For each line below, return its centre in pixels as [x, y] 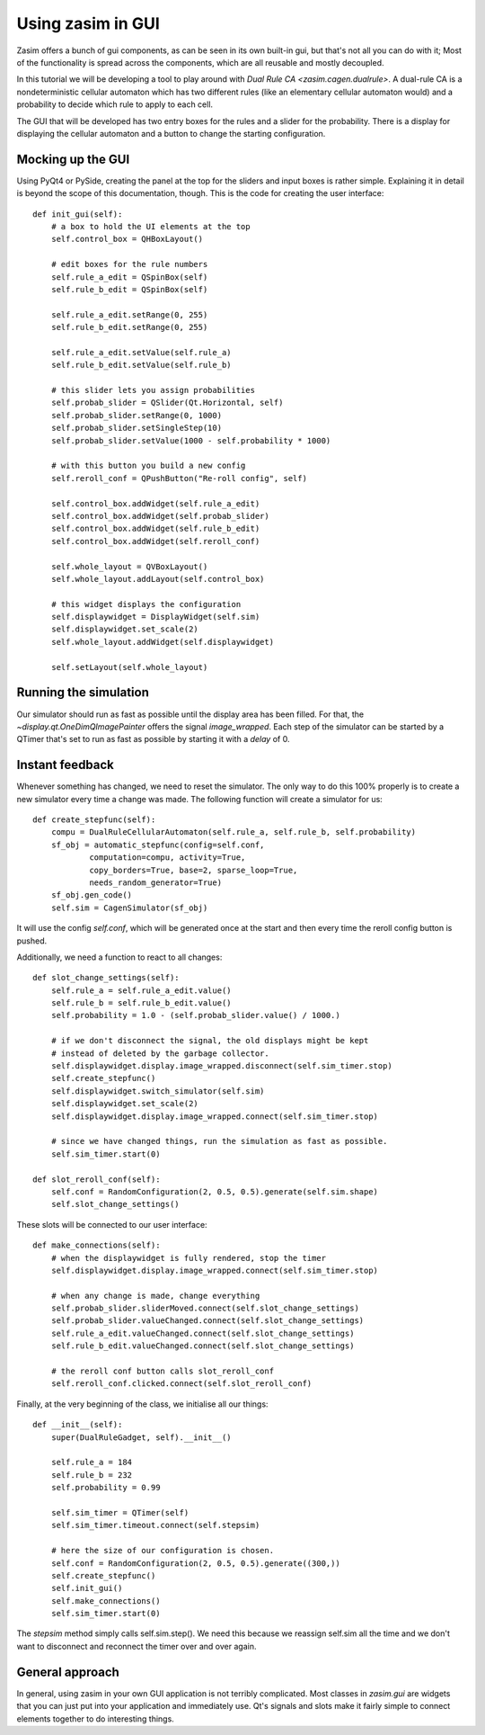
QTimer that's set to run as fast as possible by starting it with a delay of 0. [153, 739]
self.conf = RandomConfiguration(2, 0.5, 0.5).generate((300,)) [195, 1563]
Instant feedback [65, 765]
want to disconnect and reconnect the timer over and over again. [137, 1646]
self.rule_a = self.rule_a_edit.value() [141, 990]
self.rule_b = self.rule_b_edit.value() [141, 1003]
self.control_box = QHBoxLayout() [127, 239]
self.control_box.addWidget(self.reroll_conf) [155, 541]
